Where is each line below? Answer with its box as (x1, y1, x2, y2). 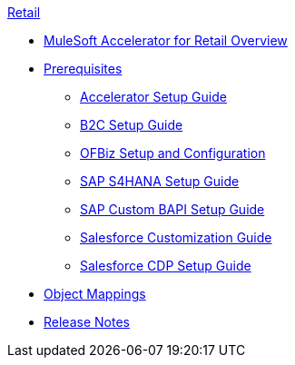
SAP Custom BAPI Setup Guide (80, 202, 265, 217)
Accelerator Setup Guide (80, 89, 227, 104)
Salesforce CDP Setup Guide (80, 258, 251, 273)
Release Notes (44, 314, 130, 330)
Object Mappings (44, 286, 146, 301)
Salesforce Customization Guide (80, 230, 272, 245)
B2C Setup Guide (80, 117, 183, 133)
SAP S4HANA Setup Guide (80, 173, 240, 189)
